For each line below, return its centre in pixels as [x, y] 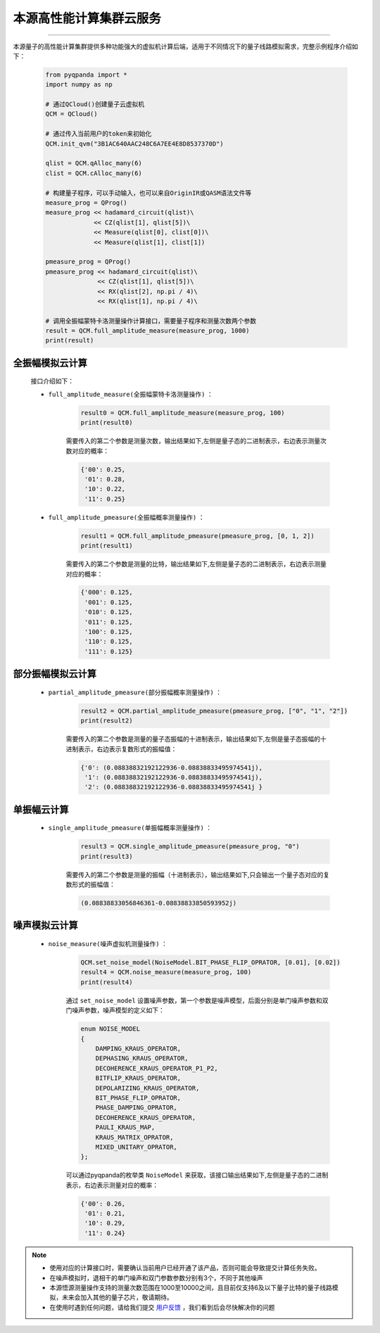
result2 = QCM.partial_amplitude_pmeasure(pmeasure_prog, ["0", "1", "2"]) [214, 711]
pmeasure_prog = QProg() [88, 262]
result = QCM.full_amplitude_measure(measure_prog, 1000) [147, 331]
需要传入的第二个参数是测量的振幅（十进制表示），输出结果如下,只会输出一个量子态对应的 [195, 874]
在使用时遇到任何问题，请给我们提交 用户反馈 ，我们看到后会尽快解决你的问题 [162, 1307]
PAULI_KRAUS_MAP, [125, 1128]
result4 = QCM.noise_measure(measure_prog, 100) [166, 972]
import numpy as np [79, 85]
